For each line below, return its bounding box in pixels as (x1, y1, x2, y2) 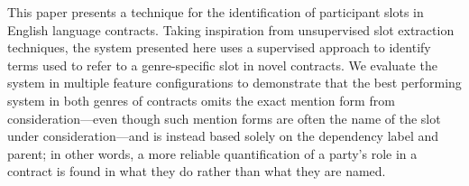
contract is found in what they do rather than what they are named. (7, 162, 386, 181)
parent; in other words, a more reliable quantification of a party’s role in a (7, 144, 418, 163)
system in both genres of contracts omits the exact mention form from (7, 90, 395, 109)
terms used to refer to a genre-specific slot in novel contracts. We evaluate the (7, 55, 437, 74)
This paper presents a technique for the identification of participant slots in (7, 3, 424, 21)
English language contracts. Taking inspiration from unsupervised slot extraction (7, 20, 455, 39)
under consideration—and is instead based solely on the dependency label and (7, 126, 439, 145)
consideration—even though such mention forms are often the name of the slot (7, 108, 441, 127)
